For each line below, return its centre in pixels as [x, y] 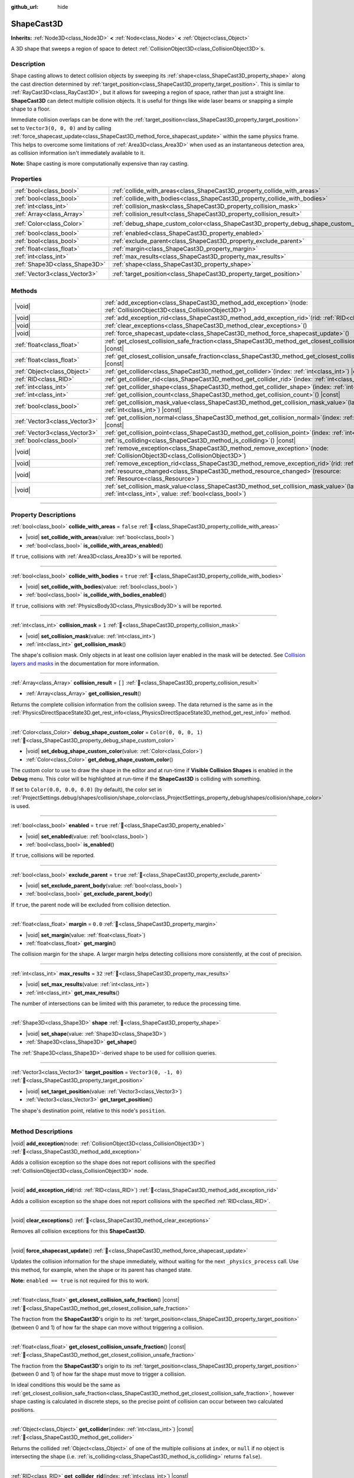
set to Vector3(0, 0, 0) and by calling [61, 128]
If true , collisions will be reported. [53, 855]
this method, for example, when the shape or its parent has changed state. [101, 1270]
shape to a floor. [31, 109]
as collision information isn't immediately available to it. [78, 153]
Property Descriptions [43, 514]
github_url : [24, 7]
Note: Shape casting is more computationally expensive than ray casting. [100, 164]
